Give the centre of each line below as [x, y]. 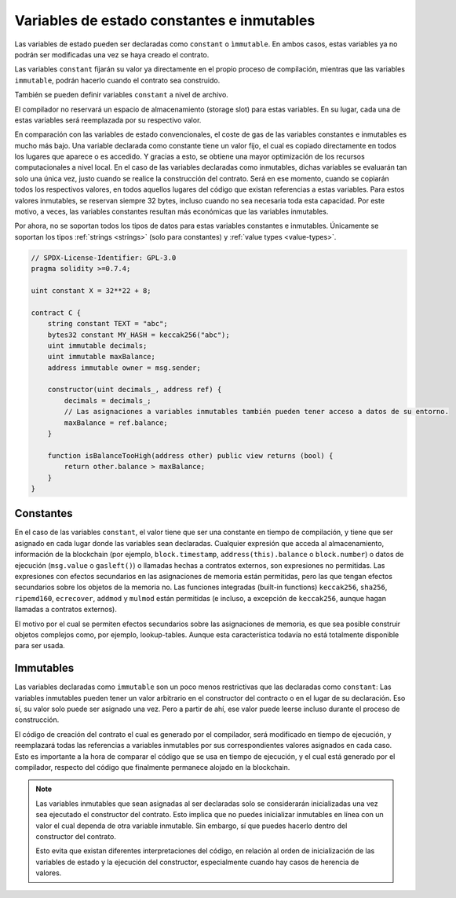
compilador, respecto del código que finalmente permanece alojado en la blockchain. [152, 768]
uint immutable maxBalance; [102, 357]
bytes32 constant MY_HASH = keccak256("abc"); [139, 335]
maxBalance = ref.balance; [116, 423]
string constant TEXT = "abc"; [108, 324]
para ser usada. [40, 646]
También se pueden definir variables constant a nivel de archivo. [122, 95]
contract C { [56, 313]
